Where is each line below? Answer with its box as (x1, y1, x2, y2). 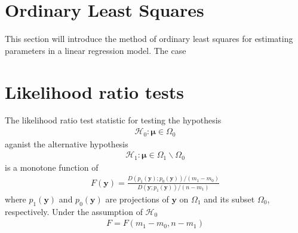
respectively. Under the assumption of (5, 205, 143, 217)
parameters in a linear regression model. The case (5, 44, 186, 56)
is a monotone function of (5, 161, 99, 173)
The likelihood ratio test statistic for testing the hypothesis (5, 114, 222, 126)
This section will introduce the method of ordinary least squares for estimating (5, 32, 293, 45)
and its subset (204, 192, 255, 205)
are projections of (105, 192, 169, 205)
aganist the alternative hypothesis (5, 137, 128, 150)
